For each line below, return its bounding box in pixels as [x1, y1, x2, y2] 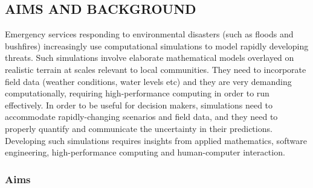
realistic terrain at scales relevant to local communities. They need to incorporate [5, 63, 306, 75]
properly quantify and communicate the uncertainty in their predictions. [5, 122, 273, 134]
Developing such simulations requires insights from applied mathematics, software [5, 134, 307, 146]
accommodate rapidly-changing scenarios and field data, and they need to [5, 110, 278, 123]
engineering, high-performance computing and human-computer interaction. [5, 146, 285, 158]
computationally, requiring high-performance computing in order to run [5, 87, 269, 99]
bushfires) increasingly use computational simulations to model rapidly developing [5, 39, 309, 52]
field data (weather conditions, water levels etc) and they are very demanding [5, 75, 292, 87]
